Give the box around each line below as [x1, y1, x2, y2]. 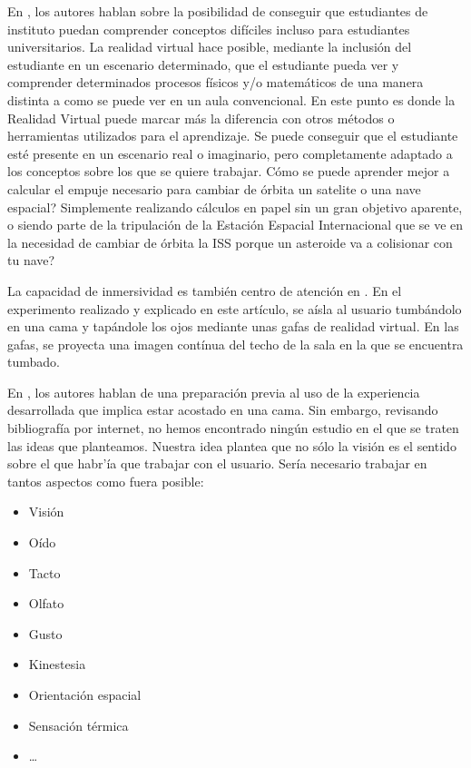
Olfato [28, 594, 64, 613]
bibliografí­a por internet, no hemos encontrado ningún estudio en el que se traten [7, 418, 459, 438]
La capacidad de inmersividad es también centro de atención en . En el [7, 281, 402, 300]
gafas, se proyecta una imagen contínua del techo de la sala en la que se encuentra [7, 334, 464, 353]
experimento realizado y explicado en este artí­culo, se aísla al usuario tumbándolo [7, 299, 462, 318]
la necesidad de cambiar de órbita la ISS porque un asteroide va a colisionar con [7, 232, 453, 251]
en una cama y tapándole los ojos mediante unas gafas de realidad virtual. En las [7, 317, 459, 336]
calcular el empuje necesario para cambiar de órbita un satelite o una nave [7, 179, 421, 198]
